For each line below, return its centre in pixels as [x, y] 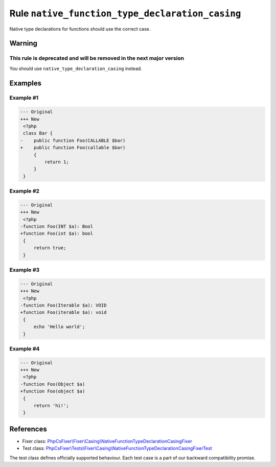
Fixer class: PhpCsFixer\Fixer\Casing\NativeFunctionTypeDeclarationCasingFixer [107, 441]
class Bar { [38, 133]
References [28, 429]
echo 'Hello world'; [59, 327]
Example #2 [25, 191]
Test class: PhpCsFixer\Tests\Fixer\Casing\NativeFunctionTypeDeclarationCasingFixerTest [117, 448]
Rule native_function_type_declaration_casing [125, 13]
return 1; [56, 162]
